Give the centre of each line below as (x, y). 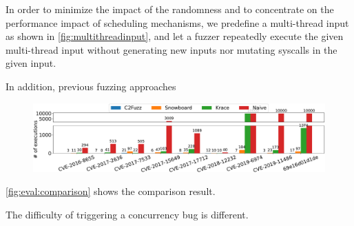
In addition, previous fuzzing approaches (91, 86)
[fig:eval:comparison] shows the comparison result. (111, 191)
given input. (31, 63)
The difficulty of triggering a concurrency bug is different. (127, 214)
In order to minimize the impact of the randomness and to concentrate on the (170, 9)
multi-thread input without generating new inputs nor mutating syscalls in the (171, 49)
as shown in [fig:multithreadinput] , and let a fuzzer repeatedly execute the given (175, 36)
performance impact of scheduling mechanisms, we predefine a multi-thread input (177, 22)
